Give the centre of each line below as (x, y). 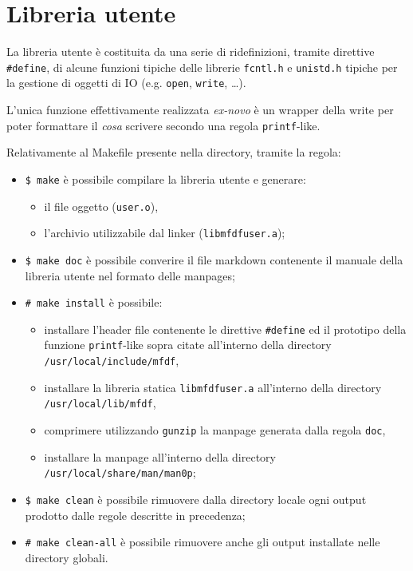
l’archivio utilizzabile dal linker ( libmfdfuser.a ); (165, 233)
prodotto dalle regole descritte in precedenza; (135, 515)
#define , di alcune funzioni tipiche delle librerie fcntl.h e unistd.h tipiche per (202, 67)
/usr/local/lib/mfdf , (100, 403)
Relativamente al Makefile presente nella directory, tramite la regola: (174, 152)
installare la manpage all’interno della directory (160, 456)
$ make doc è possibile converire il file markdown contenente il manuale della (214, 259)
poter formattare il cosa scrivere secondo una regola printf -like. (163, 125)
